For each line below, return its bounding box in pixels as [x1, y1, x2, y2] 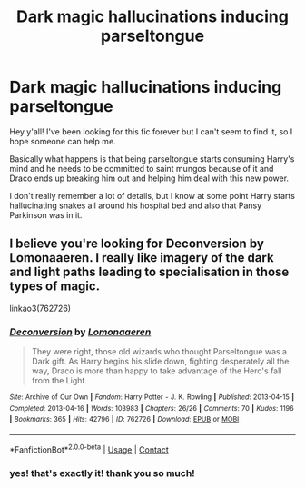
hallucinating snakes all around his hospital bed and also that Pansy [9, 200, 262, 211]
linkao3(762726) [9, 303, 71, 314]
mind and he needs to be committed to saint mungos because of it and [9, 163, 274, 174]
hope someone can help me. [9, 135, 116, 146]
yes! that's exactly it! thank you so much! [9, 466, 195, 479]
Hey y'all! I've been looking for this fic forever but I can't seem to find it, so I [9, 125, 293, 137]
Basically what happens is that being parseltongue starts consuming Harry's [9, 153, 295, 164]
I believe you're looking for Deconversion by [9, 236, 265, 252]
